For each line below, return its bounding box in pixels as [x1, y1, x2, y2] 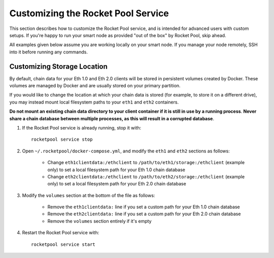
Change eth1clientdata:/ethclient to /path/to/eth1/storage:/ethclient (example [47, 159, 245, 166]
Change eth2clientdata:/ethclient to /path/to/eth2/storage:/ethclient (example [47, 173, 245, 180]
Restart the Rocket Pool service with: [22, 230, 99, 236]
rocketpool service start [31, 241, 96, 247]
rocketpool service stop [31, 137, 93, 142]
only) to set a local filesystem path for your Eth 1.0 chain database [47, 167, 185, 173]
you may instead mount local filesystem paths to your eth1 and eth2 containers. [9, 99, 179, 105]
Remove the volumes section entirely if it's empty [47, 218, 152, 224]
